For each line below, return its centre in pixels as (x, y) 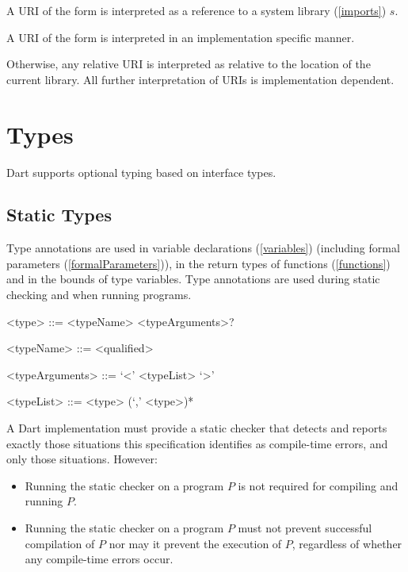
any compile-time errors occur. (99, 559)
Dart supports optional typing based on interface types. (141, 172)
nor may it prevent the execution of (195, 543)
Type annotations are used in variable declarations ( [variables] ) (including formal (203, 248)
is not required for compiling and (318, 485)
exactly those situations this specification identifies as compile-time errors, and (197, 443)
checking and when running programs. (99, 295)
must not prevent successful (305, 528)
